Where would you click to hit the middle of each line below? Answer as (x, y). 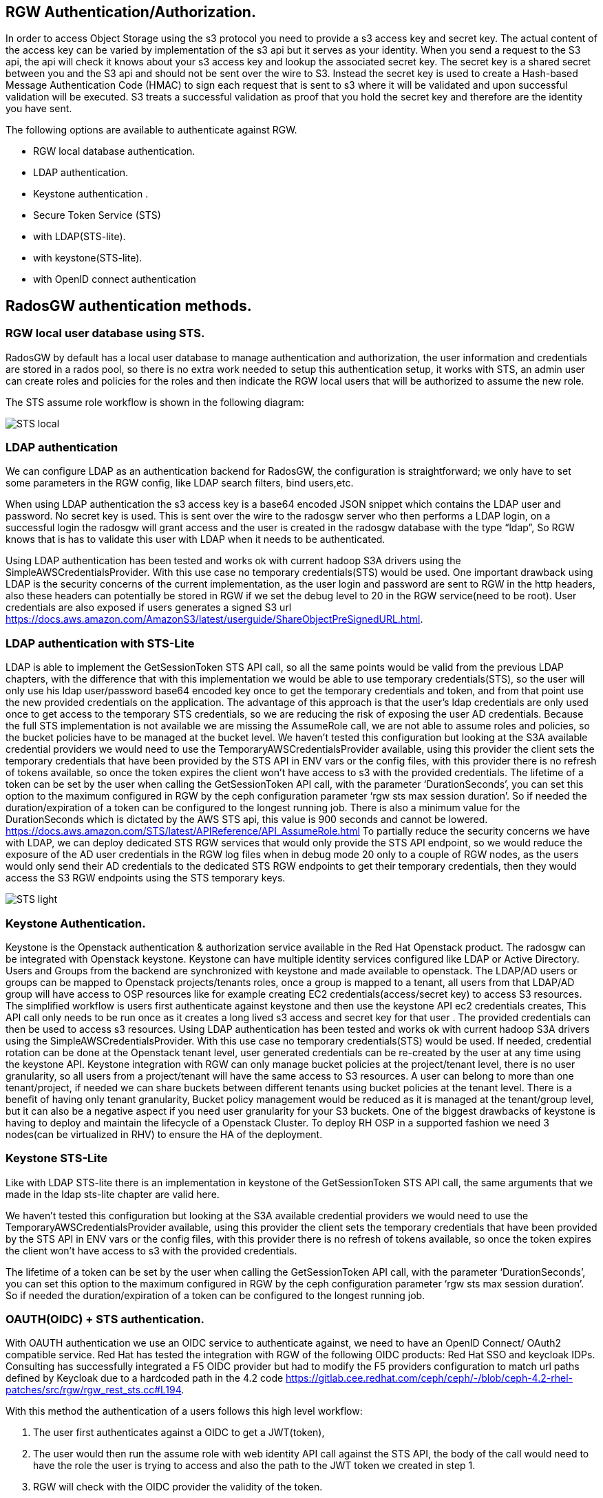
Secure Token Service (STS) (97, 215)
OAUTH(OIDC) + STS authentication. (105, 1319)
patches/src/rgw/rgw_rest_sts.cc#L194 (94, 1390)
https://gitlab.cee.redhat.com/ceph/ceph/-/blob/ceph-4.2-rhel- (429, 1378)
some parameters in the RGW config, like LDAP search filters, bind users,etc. (180, 483)
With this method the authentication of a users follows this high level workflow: (184, 1411)
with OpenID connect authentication (115, 279)
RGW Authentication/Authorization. (131, 12)
